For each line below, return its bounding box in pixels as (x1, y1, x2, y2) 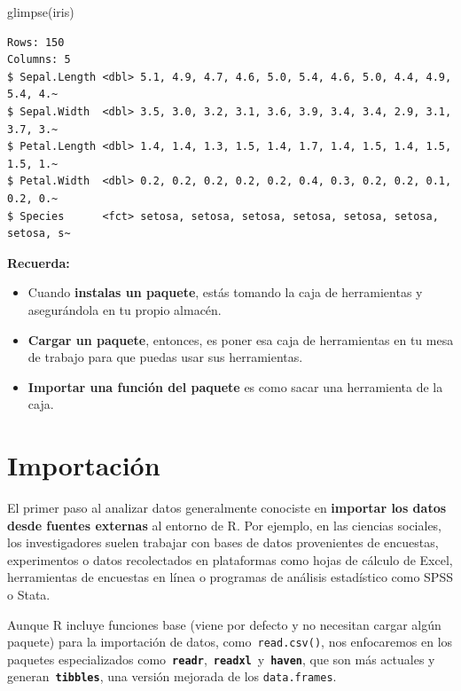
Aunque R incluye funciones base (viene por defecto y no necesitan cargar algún (7, 615, 441, 633)
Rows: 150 (7, 35, 65, 49)
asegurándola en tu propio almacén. (27, 300, 222, 318)
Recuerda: (7, 253, 70, 271)
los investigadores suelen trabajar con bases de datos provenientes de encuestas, (7, 533, 439, 552)
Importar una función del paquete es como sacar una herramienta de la (27, 377, 443, 396)
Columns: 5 (7, 53, 71, 67)
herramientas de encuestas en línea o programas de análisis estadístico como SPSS (7, 568, 453, 586)
